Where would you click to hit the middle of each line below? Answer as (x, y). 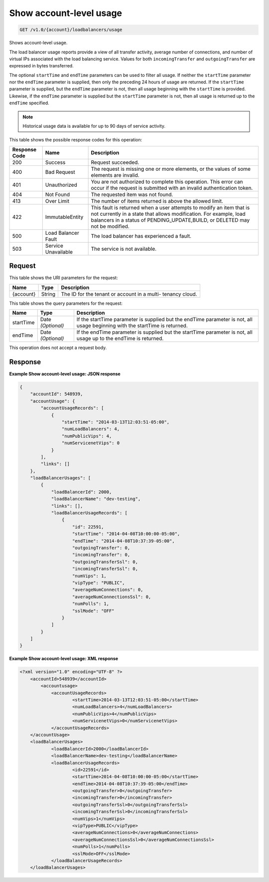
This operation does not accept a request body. (58, 348)
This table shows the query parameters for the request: (66, 303)
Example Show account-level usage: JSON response (65, 374)
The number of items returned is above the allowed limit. (157, 201)
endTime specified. (29, 103)
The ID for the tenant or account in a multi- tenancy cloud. (129, 294)
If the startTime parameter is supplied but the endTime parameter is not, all (164, 320)
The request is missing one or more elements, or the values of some (171, 169)
